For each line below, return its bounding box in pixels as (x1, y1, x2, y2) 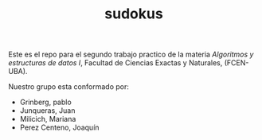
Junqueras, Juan (19, 106, 76, 115)
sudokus (104, 5, 163, 23)
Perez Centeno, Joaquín (19, 122, 100, 132)
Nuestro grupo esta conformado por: (8, 82, 129, 91)
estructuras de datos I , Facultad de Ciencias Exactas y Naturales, (8, 58, 223, 68)
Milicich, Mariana (19, 115, 76, 124)
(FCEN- (224, 58, 249, 68)
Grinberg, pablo (19, 97, 72, 107)
